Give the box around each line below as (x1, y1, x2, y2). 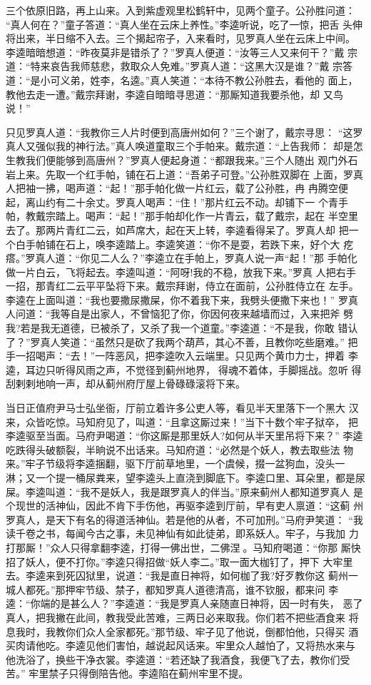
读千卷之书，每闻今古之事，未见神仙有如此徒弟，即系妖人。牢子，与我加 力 (6, 526, 359, 541)
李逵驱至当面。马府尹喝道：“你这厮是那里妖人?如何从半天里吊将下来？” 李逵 (6, 428, 363, 443)
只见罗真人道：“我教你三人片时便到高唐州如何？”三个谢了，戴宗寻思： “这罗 (6, 124, 363, 139)
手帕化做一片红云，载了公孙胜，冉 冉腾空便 (145, 181, 348, 196)
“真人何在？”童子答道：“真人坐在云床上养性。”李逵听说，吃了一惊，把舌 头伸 (6, 16, 363, 31)
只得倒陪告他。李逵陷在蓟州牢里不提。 (68, 666, 249, 681)
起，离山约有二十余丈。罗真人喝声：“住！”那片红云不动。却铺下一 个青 (6, 194, 338, 209)
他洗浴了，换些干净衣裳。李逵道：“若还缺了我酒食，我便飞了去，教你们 (6, 651, 340, 666)
